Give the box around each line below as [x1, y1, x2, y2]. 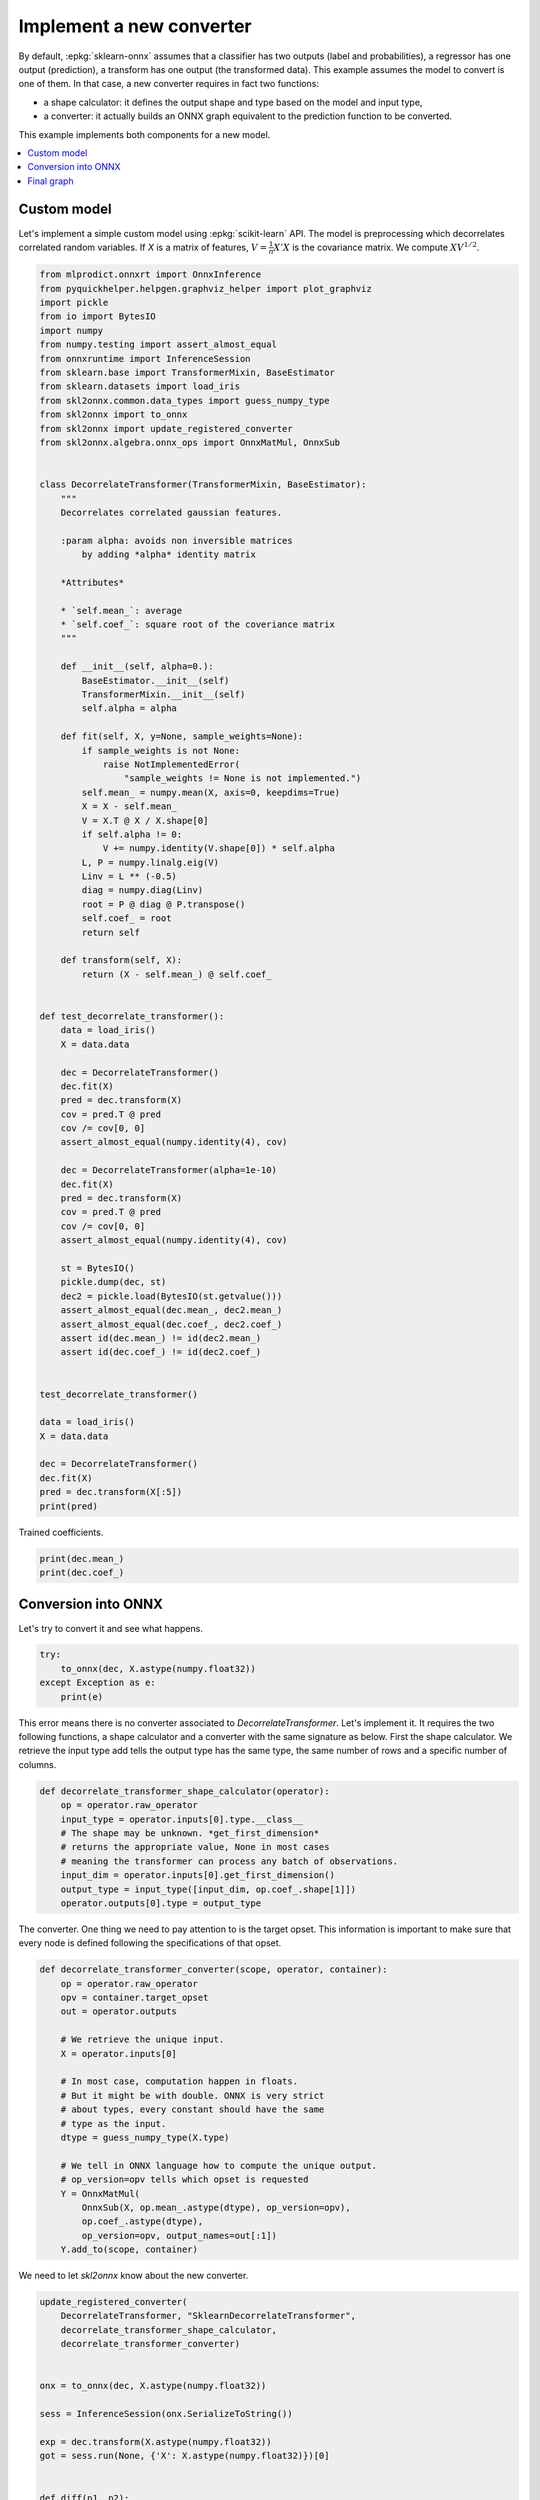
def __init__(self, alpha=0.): [60, 661, 214, 672]
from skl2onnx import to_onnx [39, 409, 188, 420]
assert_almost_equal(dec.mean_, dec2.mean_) [60, 1305, 283, 1316]
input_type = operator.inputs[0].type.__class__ [60, 1813, 304, 1825]
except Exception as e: [39, 1677, 157, 1689]
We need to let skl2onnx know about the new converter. [18, 2270, 249, 2282]
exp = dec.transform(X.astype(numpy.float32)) [39, 2436, 272, 2447]
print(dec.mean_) [39, 1553, 125, 1564]
